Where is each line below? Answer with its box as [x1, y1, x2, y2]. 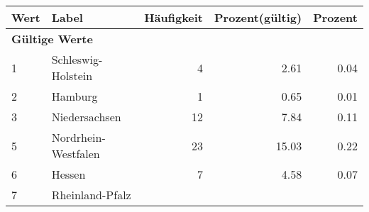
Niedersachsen [51, 108, 121, 125]
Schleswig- [51, 51, 103, 67]
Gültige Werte [11, 30, 93, 47]
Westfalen [51, 145, 100, 162]
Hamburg [51, 88, 98, 104]
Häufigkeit [144, 9, 204, 26]
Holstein [51, 67, 93, 84]
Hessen [51, 166, 86, 182]
